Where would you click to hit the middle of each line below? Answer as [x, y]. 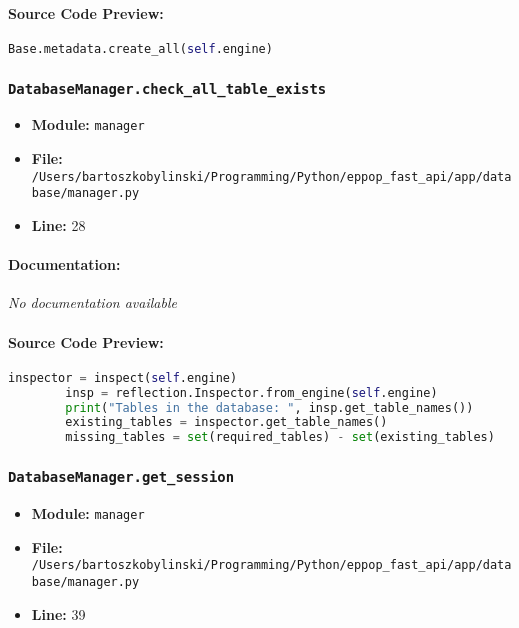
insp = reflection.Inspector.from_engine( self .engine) [251, 392]
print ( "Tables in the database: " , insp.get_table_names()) [269, 407]
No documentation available [92, 302]
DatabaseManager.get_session [121, 477]
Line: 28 [58, 225]
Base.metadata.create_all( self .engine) [140, 48]
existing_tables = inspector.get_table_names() [226, 422]
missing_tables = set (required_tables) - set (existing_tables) [280, 437]
